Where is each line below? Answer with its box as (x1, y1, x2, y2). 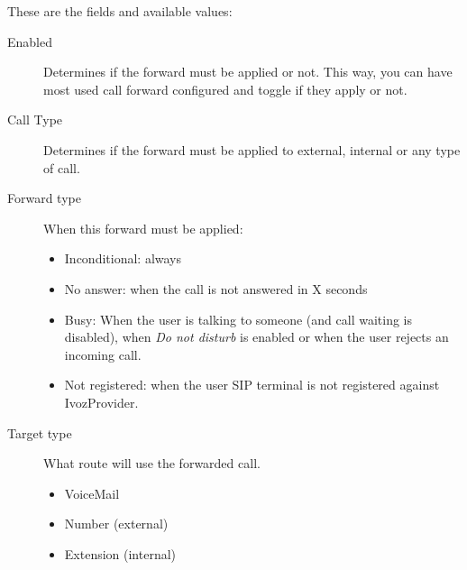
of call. (43, 158, 80, 177)
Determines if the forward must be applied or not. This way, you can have (43, 62, 453, 81)
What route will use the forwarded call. (43, 454, 261, 473)
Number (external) (64, 514, 169, 533)
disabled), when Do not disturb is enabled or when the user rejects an (64, 327, 449, 346)
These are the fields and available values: (7, 2, 233, 20)
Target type (7, 423, 72, 442)
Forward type (7, 188, 81, 207)
